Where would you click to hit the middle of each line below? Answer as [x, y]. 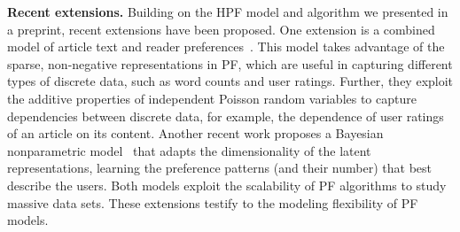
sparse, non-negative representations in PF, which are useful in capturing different [230, 63]
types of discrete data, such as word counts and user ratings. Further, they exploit [230, 81]
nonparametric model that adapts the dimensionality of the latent [189, 150]
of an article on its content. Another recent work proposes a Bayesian [195, 133]
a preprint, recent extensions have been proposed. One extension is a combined [221, 29]
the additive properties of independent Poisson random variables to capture [212, 98]
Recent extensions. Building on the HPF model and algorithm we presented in [228, 12]
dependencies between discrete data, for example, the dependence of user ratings [226, 116]
